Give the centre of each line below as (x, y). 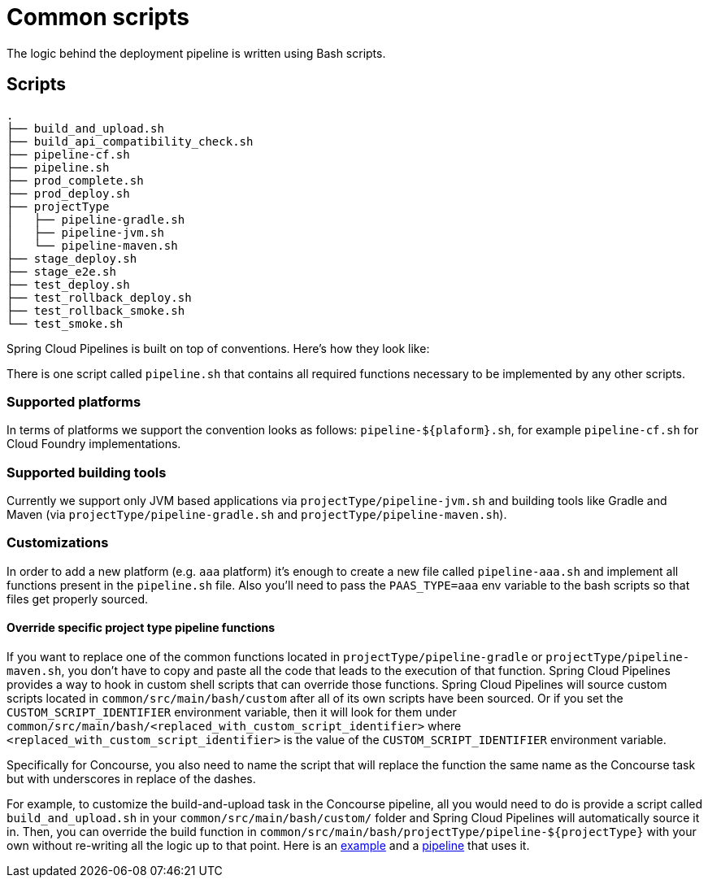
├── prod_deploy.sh (68, 193)
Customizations (58, 543)
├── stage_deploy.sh (72, 258)
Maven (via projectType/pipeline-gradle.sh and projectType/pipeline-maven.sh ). (257, 515)
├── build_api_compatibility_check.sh (130, 141)
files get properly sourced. (78, 599)
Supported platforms (74, 401)
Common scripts (98, 17)
